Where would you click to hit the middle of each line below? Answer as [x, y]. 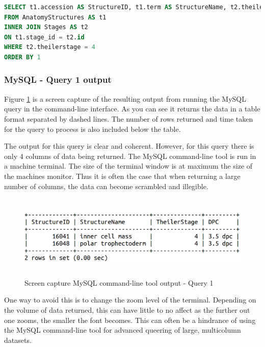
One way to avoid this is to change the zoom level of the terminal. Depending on [130, 300]
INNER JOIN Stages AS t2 [46, 27]
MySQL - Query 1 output [58, 79]
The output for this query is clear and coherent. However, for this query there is [129, 146]
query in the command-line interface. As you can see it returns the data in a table [132, 109]
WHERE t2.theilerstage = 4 [50, 47]
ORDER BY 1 [22, 57]
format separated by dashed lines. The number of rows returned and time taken [129, 118]
